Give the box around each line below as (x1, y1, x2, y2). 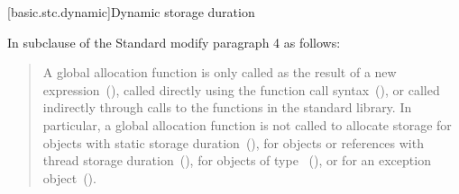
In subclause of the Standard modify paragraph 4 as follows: (7, 32, 341, 51)
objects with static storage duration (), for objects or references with (42, 133, 424, 152)
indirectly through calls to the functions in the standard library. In (42, 98, 412, 117)
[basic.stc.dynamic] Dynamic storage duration (7, 3, 255, 21)
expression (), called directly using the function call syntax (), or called (42, 80, 440, 99)
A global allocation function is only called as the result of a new (42, 63, 397, 82)
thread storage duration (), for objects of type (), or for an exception (42, 151, 431, 170)
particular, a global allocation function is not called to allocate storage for (42, 115, 452, 134)
